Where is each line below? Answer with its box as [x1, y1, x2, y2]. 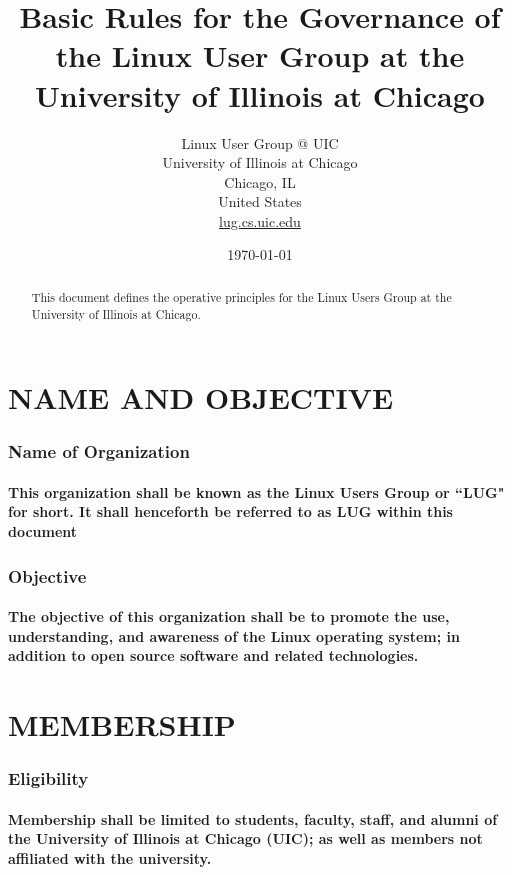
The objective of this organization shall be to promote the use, [8, 606, 450, 627]
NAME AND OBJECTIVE [8, 377, 394, 418]
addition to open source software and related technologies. [8, 645, 419, 666]
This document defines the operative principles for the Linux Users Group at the [31, 288, 452, 305]
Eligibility [8, 766, 89, 791]
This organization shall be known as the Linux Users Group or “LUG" [8, 481, 505, 502]
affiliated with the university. [8, 847, 212, 868]
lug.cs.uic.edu [219, 210, 301, 231]
